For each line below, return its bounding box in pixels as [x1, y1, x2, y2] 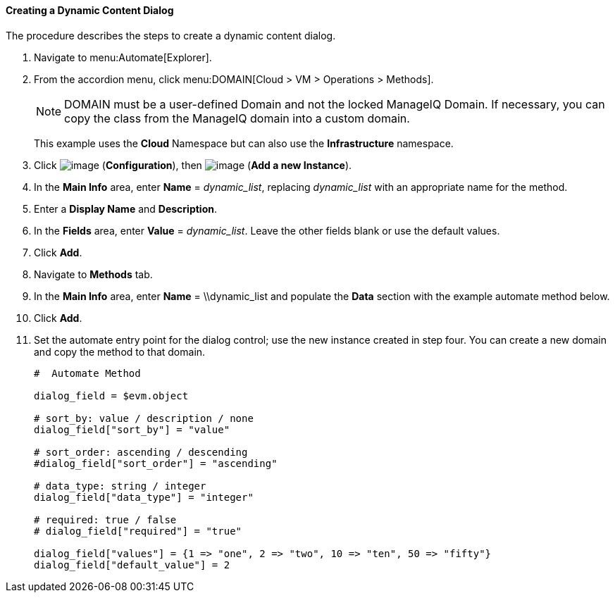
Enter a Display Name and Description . [34, 202, 218, 215]
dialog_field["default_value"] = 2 [34, 559, 230, 571]
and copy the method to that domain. [34, 345, 206, 358]
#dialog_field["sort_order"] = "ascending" [34, 457, 278, 469]
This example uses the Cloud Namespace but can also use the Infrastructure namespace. [34, 137, 454, 149]
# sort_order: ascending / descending [34, 446, 248, 458]
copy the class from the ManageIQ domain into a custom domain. [64, 111, 410, 125]
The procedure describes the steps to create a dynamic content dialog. [6, 29, 336, 42]
